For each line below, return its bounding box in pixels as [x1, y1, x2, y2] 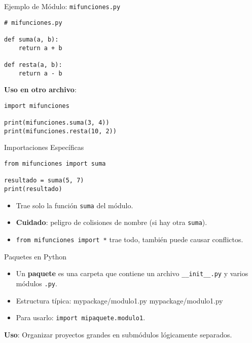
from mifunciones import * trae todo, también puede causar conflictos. [16, 234, 243, 244]
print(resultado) [4, 185, 62, 193]
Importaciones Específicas [4, 142, 84, 153]
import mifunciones [4, 102, 69, 109]
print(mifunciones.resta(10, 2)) [4, 127, 117, 135]
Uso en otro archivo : [4, 84, 77, 95]
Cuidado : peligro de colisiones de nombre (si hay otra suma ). [16, 217, 207, 227]
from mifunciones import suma [4, 160, 106, 168]
